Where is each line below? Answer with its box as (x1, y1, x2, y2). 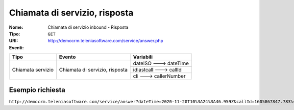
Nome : (9, 24, 24, 30)
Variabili (133, 54, 153, 60)
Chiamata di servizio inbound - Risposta (48, 24, 128, 30)
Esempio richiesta (9, 86, 66, 94)
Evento (59, 54, 76, 60)
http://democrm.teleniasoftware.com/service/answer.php (48, 38, 164, 44)
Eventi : (9, 44, 24, 51)
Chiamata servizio (12, 66, 54, 73)
